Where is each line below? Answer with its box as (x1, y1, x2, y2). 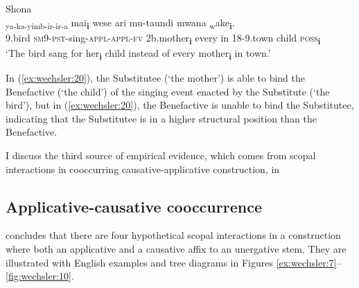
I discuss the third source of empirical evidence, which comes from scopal (6, 147, 316, 162)
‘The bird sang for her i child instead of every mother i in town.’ (6, 45, 271, 62)
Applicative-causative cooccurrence (6, 195, 262, 217)
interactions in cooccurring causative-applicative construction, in (6, 161, 280, 176)
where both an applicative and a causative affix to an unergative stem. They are (6, 241, 347, 255)
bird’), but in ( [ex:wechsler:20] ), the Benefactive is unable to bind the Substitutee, (6, 98, 354, 112)
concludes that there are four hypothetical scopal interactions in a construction (6, 228, 341, 242)
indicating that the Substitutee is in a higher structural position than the (6, 111, 317, 125)
